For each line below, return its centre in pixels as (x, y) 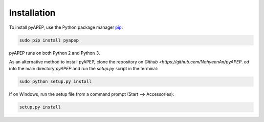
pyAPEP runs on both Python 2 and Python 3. (55, 53)
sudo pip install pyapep (49, 40)
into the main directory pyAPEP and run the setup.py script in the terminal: (84, 69)
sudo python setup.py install (55, 81)
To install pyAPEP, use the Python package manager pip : (66, 27)
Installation (32, 13)
